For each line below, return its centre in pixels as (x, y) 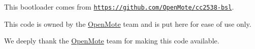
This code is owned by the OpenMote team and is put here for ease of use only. (128, 23)
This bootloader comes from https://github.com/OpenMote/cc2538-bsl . (119, 7)
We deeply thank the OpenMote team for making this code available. (112, 41)
